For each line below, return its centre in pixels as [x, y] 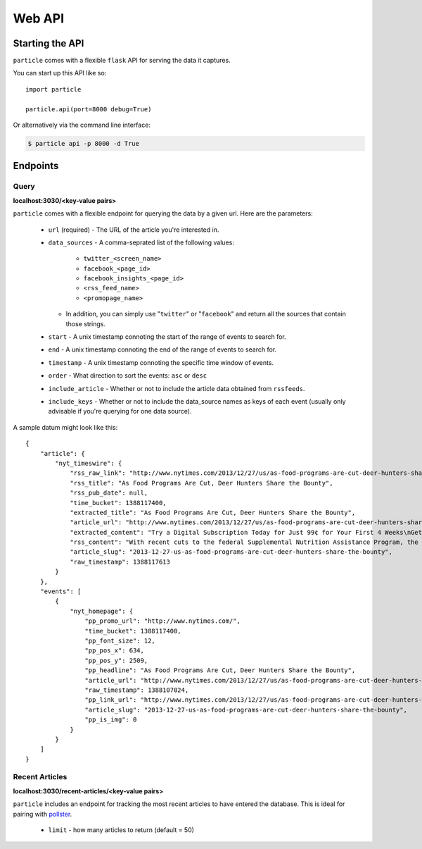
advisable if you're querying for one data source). [120, 411]
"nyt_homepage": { [102, 611]
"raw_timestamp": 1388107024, [137, 690]
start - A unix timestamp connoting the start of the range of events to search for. [167, 337]
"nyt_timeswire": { [89, 463]
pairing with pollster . [43, 814]
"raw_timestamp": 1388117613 [120, 562]
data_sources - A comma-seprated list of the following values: [141, 242]
